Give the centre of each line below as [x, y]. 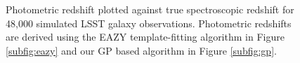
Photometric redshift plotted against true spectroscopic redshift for [150, 9]
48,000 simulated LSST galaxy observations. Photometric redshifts [149, 23]
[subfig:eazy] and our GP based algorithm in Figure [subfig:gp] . [141, 50]
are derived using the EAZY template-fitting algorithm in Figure [145, 37]
